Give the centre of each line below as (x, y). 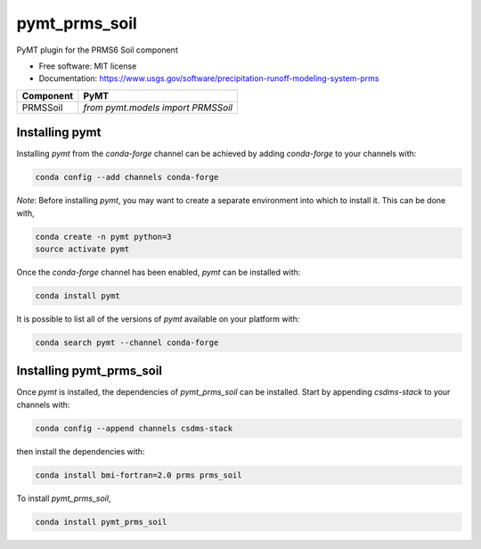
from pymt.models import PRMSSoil (158, 107)
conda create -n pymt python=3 (104, 237)
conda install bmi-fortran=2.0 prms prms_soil (139, 475)
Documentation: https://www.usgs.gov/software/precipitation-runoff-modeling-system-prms (209, 78)
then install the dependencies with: (81, 451)
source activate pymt (82, 249)
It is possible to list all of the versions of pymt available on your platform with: (158, 319)
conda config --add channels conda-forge (127, 177)
